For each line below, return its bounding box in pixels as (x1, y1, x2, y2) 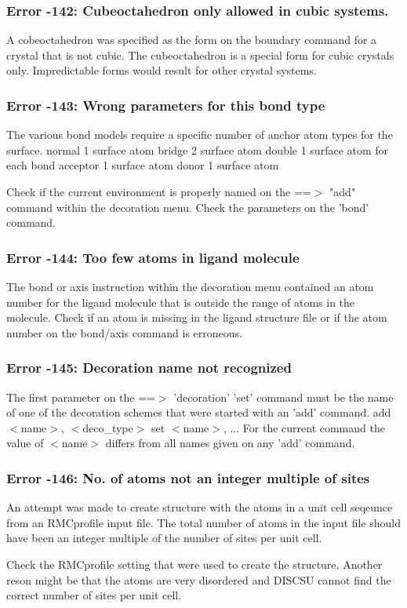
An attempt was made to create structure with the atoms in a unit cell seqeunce (6, 499, 393, 515)
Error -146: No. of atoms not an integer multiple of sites (6, 468, 370, 487)
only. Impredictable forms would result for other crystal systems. (6, 62, 317, 78)
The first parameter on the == (6, 388, 155, 405)
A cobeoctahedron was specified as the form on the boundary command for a (6, 31, 377, 48)
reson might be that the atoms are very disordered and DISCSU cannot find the (6, 571, 391, 588)
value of (6, 435, 44, 451)
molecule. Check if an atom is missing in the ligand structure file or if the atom (6, 309, 387, 326)
